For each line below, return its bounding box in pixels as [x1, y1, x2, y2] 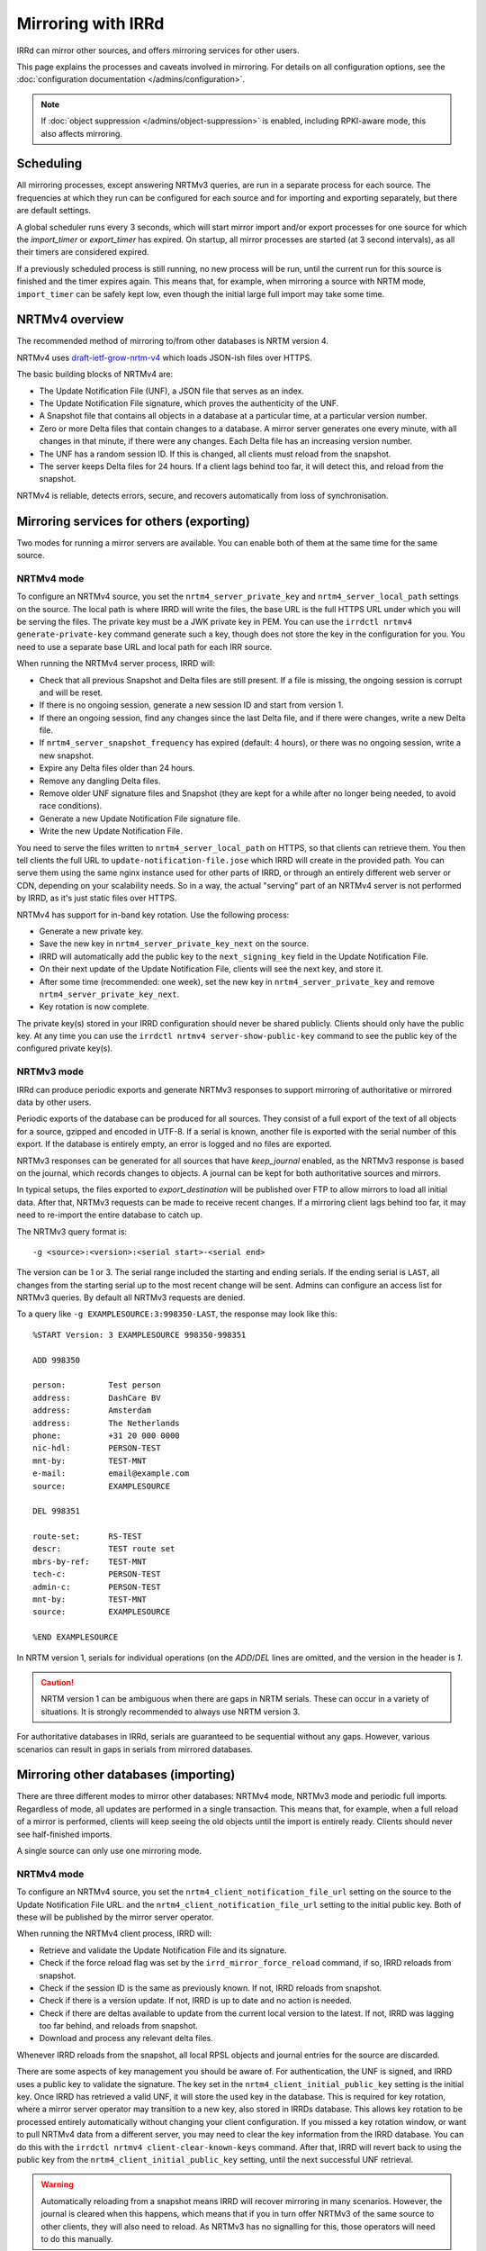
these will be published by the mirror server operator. [16, 1912, 214, 1922]
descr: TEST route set [32, 1544, 175, 1554]
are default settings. [16, 205, 92, 216]
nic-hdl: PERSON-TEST [32, 1443, 161, 1453]
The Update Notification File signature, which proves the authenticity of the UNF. [39, 398, 339, 409]
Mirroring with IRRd [16, 14, 165, 33]
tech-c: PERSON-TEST [32, 1569, 161, 1579]
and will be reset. [39, 687, 103, 698]
